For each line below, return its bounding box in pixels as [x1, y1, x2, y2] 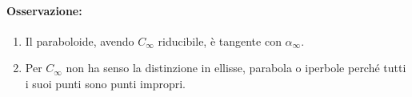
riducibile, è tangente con [158, 32, 282, 49]
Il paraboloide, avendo [25, 32, 134, 49]
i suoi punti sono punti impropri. [25, 75, 186, 91]
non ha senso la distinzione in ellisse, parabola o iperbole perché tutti [66, 59, 406, 76]
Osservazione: [6, 2, 82, 18]
